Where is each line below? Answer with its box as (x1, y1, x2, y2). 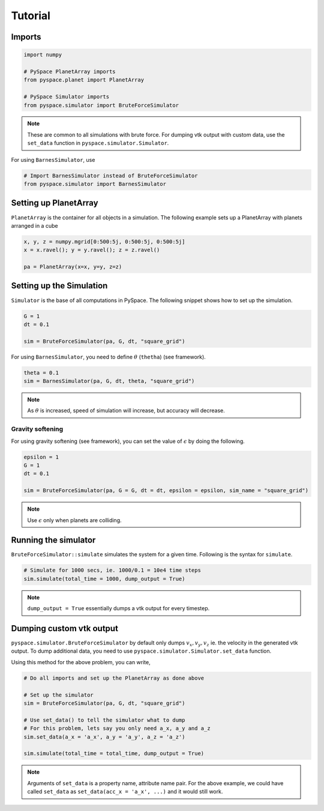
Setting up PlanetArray (11, 198, 98, 208)
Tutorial (11, 9, 51, 22)
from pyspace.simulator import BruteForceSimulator (23, 102, 179, 108)
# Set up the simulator (23, 691, 94, 698)
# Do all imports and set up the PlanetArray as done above (23, 674, 205, 682)
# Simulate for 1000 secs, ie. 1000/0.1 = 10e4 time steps (23, 567, 201, 574)
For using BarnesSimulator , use (11, 156, 95, 163)
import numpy (23, 52, 62, 58)
